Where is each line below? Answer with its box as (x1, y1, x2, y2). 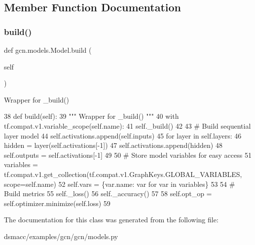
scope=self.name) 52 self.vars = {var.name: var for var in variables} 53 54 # (4, 178, 235, 189)
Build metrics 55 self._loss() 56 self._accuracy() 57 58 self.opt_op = (4, 188, 212, 199)
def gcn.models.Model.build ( (4, 45, 92, 55)
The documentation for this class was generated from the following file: (4, 214, 219, 225)
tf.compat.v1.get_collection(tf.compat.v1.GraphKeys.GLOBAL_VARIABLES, (4, 169, 242, 179)
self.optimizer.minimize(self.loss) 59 (4, 198, 110, 208)
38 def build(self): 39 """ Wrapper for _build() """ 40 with (4, 111, 179, 121)
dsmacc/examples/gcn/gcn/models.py (4, 231, 118, 241)
